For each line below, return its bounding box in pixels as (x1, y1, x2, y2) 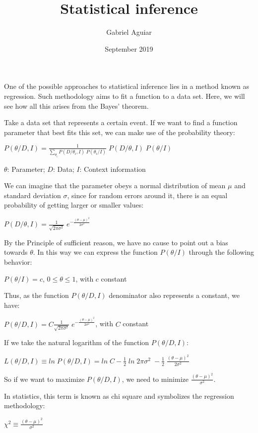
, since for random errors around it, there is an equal (67, 190, 228, 200)
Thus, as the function (4, 290, 69, 300)
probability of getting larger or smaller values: (4, 200, 144, 210)
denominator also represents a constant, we (109, 290, 240, 300)
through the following (189, 247, 254, 257)
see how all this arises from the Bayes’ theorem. (4, 100, 149, 111)
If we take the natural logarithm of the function (4, 337, 149, 348)
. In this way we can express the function (33, 247, 158, 257)
